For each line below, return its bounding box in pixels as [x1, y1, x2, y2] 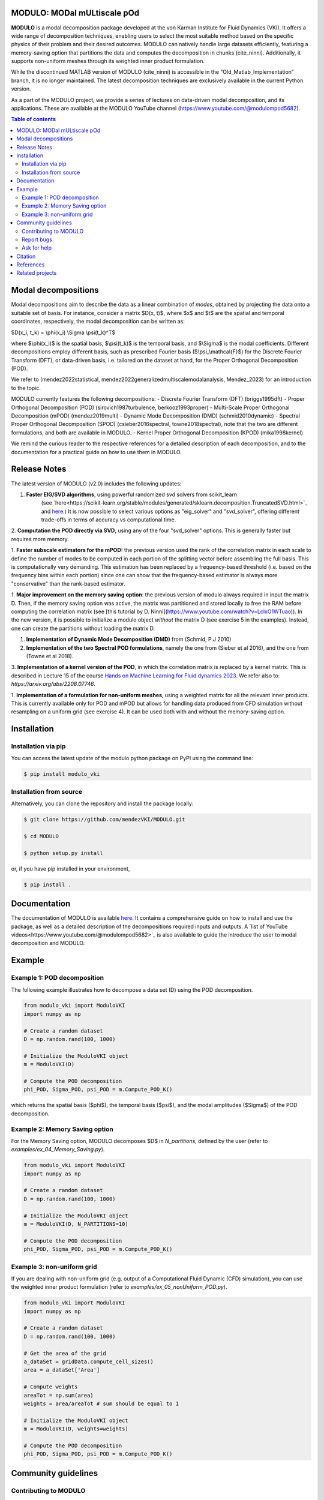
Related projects [16, 269, 57, 277]
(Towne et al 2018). [26, 652, 74, 659]
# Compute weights [23, 1384, 78, 1390]
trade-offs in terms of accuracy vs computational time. [41, 516, 176, 523]
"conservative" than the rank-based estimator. [11, 580, 125, 587]
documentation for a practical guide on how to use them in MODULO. [11, 448, 182, 455]
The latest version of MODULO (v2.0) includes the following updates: [11, 480, 182, 487]
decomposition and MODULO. [11, 940, 85, 947]
